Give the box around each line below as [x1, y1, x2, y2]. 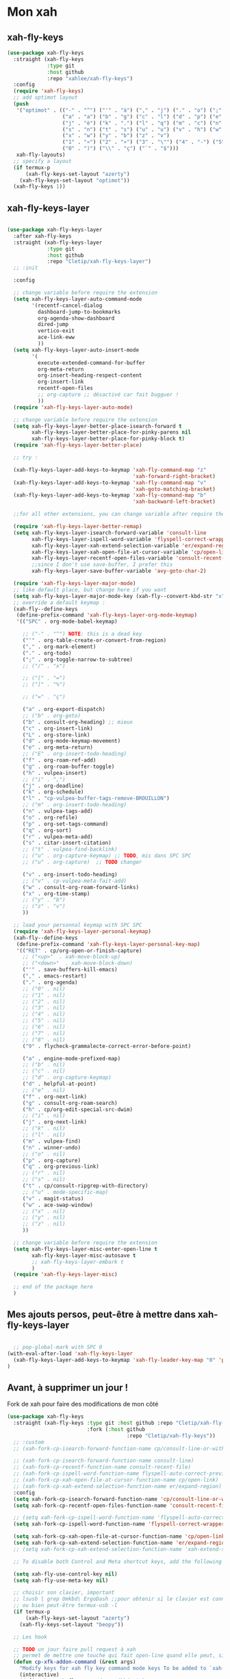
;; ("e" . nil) [22, 1086, 66, 1093]
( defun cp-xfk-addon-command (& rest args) [13, 1658, 136, 1665]
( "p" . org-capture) [22, 1157, 81, 1164]
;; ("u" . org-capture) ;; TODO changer [22, 859, 142, 866]
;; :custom [13, 1439, 44, 1445]
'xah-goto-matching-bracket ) [132, 486, 216, 493]
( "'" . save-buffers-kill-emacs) [22, 967, 118, 973]
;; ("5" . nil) [22, 1017, 66, 1024]
